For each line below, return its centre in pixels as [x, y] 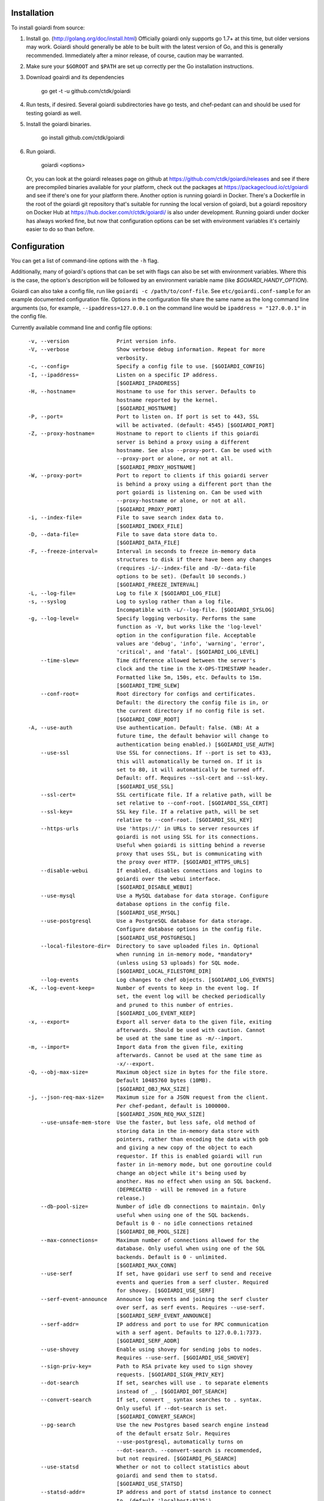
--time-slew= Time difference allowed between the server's [148, 660]
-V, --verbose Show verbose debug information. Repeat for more [147, 349]
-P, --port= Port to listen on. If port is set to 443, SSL [143, 417]
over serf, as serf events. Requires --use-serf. [191, 1307]
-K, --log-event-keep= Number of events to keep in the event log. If [143, 988]
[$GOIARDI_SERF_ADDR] [148, 1341]
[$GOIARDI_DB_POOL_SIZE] [153, 1232]
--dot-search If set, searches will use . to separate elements [154, 1383]
